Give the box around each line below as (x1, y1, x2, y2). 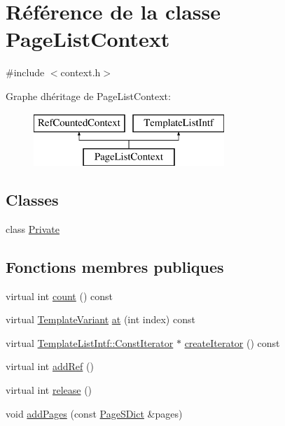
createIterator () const (184, 335, 280, 350)
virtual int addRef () (6, 359, 94, 374)
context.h (60, 65, 101, 80)
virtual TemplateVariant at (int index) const (6, 312, 195, 327)
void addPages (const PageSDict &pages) (6, 406, 183, 420)
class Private (6, 221, 60, 236)
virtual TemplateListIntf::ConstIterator (6, 335, 174, 350)
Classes (6, 189, 59, 211)
